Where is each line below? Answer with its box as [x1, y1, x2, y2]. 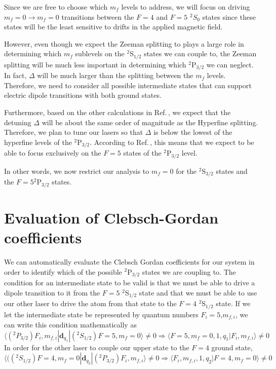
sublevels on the [75, 48, 125, 59]
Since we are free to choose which [4, 2, 108, 12]
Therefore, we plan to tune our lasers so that [4, 127, 143, 137]
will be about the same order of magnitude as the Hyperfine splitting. [42, 117, 258, 127]
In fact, [4, 70, 27, 81]
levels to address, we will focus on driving [121, 2, 250, 12]
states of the [123, 147, 162, 158]
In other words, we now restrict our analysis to [4, 165, 149, 176]
